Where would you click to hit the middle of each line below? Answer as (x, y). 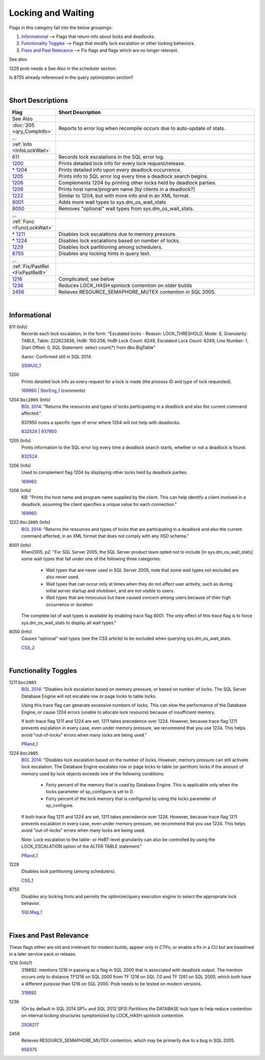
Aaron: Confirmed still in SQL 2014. (57, 356)
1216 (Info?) (21, 963)
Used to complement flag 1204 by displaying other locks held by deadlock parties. (105, 472)
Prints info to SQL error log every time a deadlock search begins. (133, 176)
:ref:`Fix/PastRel (30, 267)
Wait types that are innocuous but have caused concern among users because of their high (138, 597)
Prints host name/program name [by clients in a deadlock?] (127, 189)
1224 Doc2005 (24, 753)
